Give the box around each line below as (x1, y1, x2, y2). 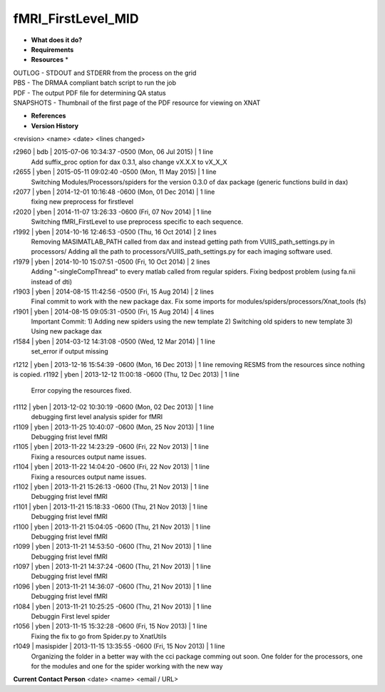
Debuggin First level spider (31, 612, 111, 621)
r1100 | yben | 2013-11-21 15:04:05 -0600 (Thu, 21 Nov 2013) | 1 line (13, 522, 211, 531)
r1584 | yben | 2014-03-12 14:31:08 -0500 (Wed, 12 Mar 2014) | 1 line (13, 337, 215, 346)
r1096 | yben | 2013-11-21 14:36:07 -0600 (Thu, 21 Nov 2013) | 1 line (13, 582, 212, 591)
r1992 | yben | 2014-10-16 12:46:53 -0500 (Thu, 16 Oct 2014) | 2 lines (13, 227, 217, 236)
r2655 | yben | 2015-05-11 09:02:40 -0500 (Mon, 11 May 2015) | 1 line (13, 167, 217, 176)
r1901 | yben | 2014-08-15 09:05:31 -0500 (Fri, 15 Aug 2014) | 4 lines (13, 307, 215, 316)
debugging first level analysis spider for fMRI (31, 413, 163, 421)
